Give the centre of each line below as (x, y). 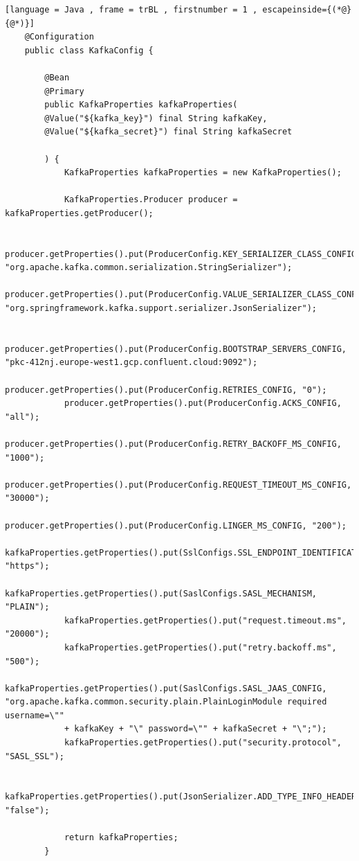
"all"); (22, 417)
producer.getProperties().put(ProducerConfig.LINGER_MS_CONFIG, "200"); (176, 525)
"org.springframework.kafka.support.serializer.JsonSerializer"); (161, 309)
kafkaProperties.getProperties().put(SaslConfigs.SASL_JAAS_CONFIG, (166, 688)
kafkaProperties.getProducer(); (79, 213)
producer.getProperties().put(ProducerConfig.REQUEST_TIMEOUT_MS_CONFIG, (178, 485)
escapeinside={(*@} (307, 10)
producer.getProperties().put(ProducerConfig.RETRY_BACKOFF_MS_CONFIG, (173, 444)
